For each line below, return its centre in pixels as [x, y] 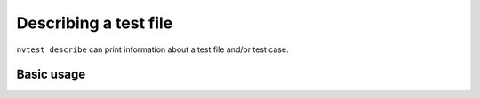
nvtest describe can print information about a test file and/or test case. [152, 49]
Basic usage [51, 75]
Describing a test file [95, 23]
